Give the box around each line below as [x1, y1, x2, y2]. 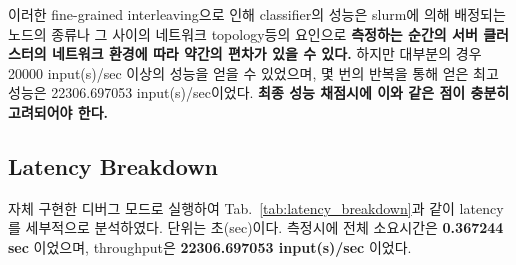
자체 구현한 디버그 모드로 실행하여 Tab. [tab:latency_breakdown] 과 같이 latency [8, 197, 504, 218]
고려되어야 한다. [8, 101, 108, 122]
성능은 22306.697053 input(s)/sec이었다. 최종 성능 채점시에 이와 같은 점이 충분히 [8, 82, 510, 103]
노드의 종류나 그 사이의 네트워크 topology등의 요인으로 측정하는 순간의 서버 [8, 23, 478, 44]
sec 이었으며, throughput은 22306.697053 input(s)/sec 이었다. [8, 236, 412, 257]
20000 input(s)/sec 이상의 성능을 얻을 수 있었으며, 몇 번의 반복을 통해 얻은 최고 [8, 62, 499, 83]
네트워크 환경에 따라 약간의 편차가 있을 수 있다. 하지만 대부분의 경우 [52, 43, 482, 64]
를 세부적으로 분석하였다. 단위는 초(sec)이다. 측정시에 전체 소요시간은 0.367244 [8, 217, 504, 238]
